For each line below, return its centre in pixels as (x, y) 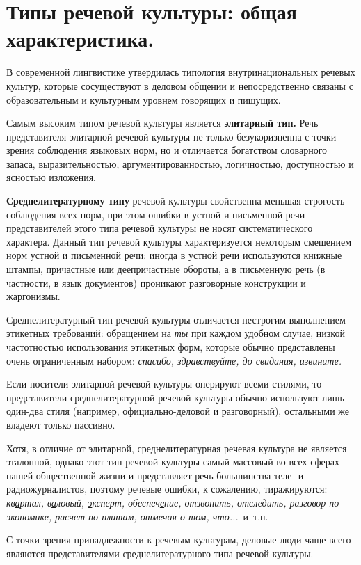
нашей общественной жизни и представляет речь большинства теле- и (155, 475)
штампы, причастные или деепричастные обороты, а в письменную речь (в (166, 269)
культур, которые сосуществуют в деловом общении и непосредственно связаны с (180, 85)
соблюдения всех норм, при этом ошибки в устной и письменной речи (156, 214)
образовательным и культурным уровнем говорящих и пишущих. (144, 99)
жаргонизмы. (33, 296)
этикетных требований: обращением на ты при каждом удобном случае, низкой (176, 333)
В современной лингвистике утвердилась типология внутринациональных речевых (181, 72)
